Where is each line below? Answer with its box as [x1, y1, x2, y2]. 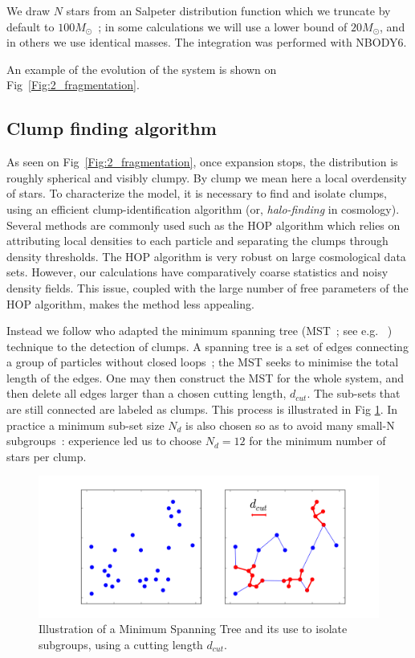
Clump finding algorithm [6, 116, 217, 141]
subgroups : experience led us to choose [6, 432, 202, 449]
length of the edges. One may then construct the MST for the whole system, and [6, 369, 405, 386]
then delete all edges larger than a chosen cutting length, [6, 385, 287, 402]
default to [6, 18, 55, 35]
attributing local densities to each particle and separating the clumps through [6, 232, 389, 249]
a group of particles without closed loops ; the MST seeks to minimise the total [6, 354, 399, 370]
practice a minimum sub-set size [6, 416, 165, 433]
